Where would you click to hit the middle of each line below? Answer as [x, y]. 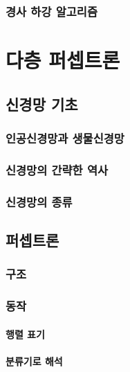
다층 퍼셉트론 [63, 60]
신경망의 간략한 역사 [57, 169]
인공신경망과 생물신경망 [65, 138]
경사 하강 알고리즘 [52, 11]
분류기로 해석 [34, 361]
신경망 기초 [42, 104]
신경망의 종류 [39, 201]
